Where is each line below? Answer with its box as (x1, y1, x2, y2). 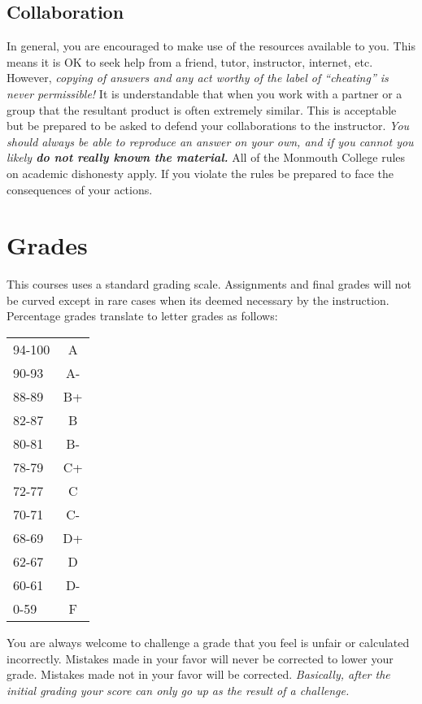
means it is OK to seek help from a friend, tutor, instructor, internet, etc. (7, 53, 373, 70)
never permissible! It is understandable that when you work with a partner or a (7, 85, 402, 102)
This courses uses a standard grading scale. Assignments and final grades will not (7, 276, 411, 293)
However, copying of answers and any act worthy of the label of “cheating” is (7, 69, 389, 86)
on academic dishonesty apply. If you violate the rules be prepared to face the (7, 164, 394, 181)
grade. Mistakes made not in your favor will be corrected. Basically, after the (7, 666, 390, 683)
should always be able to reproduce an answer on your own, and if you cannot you (7, 133, 414, 150)
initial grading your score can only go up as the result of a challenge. (7, 681, 350, 698)
